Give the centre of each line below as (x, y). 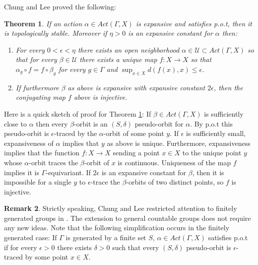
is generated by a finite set (106, 237)
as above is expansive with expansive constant (136, 87)
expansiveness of (29, 143)
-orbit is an (91, 123)
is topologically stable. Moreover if (56, 33)
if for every (21, 247)
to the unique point (212, 153)
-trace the (105, 182)
